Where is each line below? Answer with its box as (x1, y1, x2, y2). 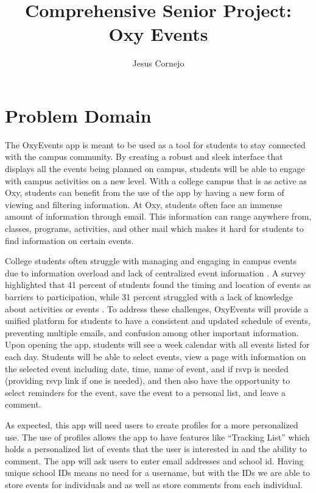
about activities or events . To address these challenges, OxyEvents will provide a (5, 302, 309, 315)
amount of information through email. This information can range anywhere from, (5, 210, 312, 223)
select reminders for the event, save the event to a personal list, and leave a (5, 386, 286, 398)
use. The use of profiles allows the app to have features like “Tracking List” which (5, 430, 310, 443)
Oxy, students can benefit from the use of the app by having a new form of (5, 186, 284, 199)
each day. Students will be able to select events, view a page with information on (5, 350, 306, 362)
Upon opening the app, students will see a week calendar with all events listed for (5, 338, 310, 351)
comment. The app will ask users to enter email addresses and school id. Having (5, 454, 304, 467)
